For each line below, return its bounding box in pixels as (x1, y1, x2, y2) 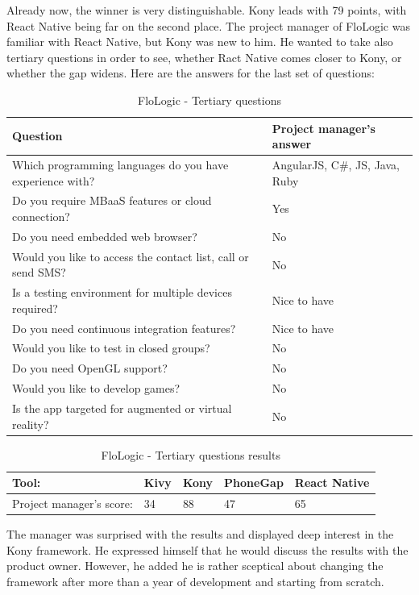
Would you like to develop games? (12, 380, 180, 397)
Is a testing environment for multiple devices (12, 284, 232, 301)
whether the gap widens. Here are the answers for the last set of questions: (6, 64, 375, 81)
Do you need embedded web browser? (12, 227, 197, 244)
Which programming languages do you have (12, 156, 229, 173)
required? (12, 299, 58, 316)
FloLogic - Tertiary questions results (101, 446, 280, 463)
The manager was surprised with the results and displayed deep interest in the (6, 526, 394, 543)
